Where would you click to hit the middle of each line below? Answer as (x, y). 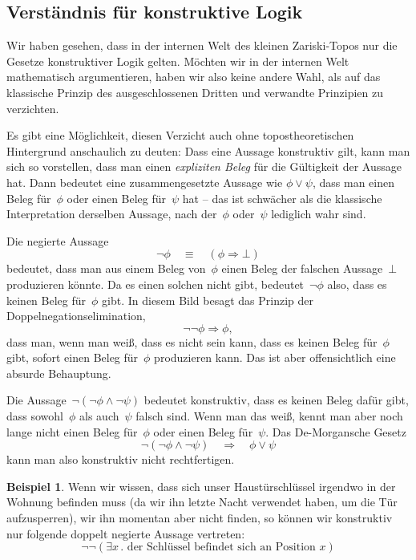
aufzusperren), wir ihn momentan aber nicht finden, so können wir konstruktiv (200, 518)
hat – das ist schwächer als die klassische (282, 198)
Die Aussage (36, 400)
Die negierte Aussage (58, 240)
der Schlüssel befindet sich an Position (221, 548)
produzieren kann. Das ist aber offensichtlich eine (275, 357)
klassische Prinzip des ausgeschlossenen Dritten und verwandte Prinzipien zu (195, 92)
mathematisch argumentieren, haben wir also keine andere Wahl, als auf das (194, 77)
